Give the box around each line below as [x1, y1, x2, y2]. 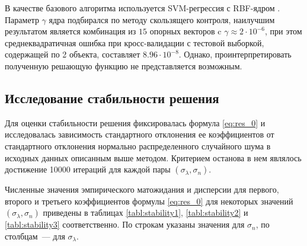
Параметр [5, 13, 39, 25]
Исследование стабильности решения [5, 88, 219, 107]
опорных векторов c [149, 25, 222, 37]
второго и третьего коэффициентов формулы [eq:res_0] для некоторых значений [5, 194, 293, 207]
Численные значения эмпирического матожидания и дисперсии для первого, [5, 183, 279, 196]
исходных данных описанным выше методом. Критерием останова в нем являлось [5, 151, 302, 164]
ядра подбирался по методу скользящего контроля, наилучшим [49, 13, 275, 25]
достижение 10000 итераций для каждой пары [5, 163, 171, 175]
